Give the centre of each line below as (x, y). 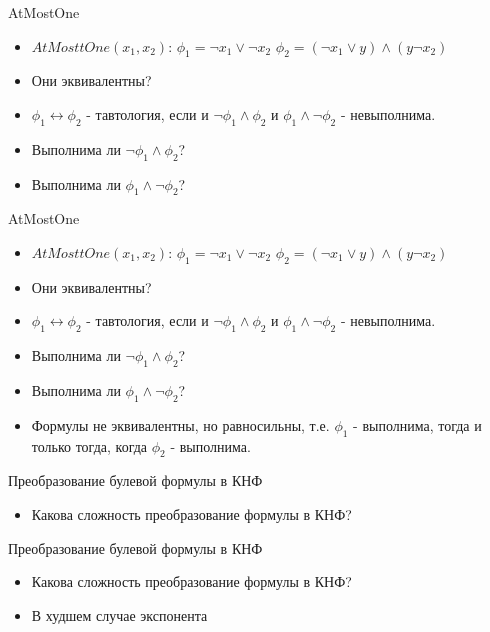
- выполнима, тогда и (417, 424)
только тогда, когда (89, 445)
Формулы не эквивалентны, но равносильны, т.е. (180, 424)
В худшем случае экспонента (119, 614)
